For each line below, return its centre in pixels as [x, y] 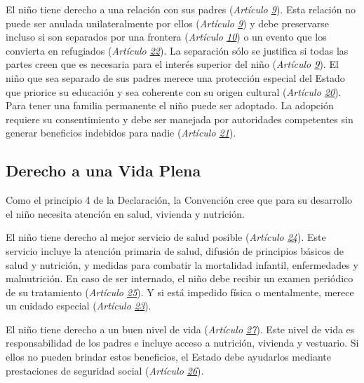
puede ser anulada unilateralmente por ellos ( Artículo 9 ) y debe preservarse [167, 23]
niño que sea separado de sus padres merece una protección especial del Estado [175, 77]
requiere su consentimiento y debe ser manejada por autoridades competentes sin [180, 119]
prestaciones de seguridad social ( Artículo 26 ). [105, 370]
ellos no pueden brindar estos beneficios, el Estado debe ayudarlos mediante [168, 357]
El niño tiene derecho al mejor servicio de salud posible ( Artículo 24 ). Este [166, 237]
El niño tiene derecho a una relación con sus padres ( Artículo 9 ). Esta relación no [181, 9]
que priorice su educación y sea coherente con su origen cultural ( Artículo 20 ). [174, 91]
